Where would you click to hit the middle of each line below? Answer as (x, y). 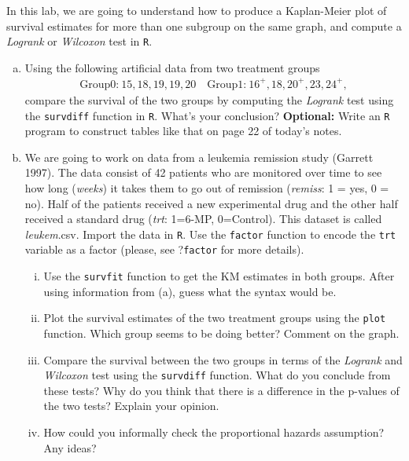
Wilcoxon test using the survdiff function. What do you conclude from (217, 375)
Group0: (99, 84)
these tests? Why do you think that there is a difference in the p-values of (221, 390)
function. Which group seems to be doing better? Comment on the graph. (221, 333)
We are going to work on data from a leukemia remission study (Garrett (199, 157)
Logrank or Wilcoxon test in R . (79, 41)
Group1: (227, 84)
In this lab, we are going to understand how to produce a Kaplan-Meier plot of (197, 10)
